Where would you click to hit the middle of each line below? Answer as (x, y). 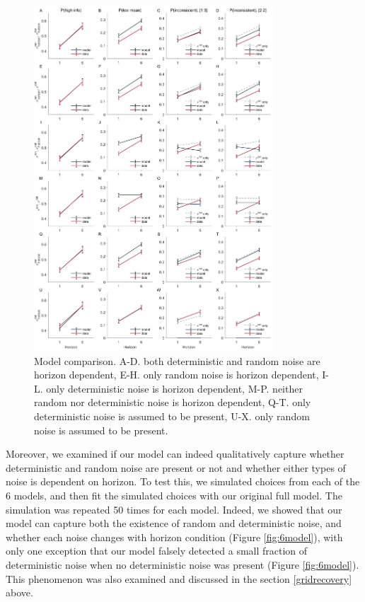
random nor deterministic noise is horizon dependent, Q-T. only (173, 402)
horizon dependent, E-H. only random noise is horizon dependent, (176, 375)
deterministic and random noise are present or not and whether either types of (176, 467)
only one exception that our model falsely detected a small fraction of (157, 551)
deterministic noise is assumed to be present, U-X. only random (172, 416)
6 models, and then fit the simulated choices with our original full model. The (174, 495)
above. (19, 592)
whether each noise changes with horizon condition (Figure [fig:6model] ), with (174, 537)
